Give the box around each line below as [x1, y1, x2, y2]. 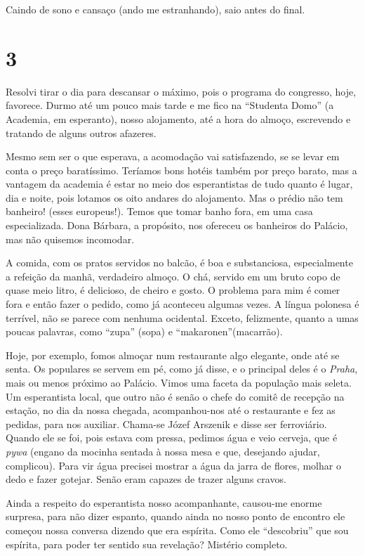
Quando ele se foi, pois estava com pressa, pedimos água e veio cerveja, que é [6, 430, 338, 445]
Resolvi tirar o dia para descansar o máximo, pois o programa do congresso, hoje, [6, 84, 357, 98]
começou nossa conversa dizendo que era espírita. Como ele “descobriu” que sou [6, 522, 349, 537]
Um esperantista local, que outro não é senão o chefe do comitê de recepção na [6, 389, 345, 403]
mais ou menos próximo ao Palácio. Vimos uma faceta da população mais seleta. [6, 375, 352, 389]
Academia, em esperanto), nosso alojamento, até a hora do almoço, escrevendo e [6, 111, 351, 126]
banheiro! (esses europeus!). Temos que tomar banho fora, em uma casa [6, 204, 313, 219]
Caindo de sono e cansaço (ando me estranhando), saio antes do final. [6, 2, 305, 16]
